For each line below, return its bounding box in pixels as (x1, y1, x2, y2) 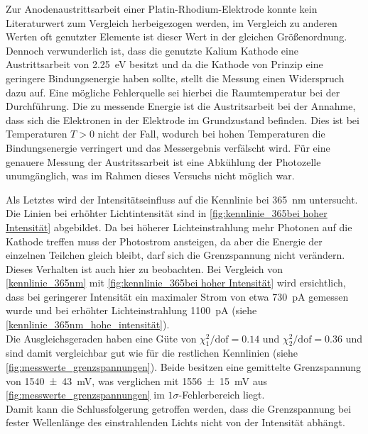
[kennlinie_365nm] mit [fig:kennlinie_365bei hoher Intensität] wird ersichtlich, (6, 275, 346, 290)
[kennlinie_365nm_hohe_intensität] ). (6, 317, 170, 332)
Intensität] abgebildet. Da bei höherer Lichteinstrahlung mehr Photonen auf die (6, 219, 352, 234)
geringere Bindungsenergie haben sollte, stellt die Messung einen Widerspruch (6, 70, 345, 85)
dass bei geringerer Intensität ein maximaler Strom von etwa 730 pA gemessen (6, 289, 349, 304)
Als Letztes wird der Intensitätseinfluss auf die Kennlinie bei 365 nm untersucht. (6, 191, 358, 206)
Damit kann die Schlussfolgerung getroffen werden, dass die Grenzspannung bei (6, 401, 352, 416)
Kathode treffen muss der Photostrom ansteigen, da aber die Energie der (6, 233, 323, 248)
